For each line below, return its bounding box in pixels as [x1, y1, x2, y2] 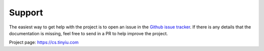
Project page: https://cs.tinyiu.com [9, 39, 79, 45]
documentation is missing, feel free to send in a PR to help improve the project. [9, 30, 168, 36]
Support [9, 7, 44, 18]
